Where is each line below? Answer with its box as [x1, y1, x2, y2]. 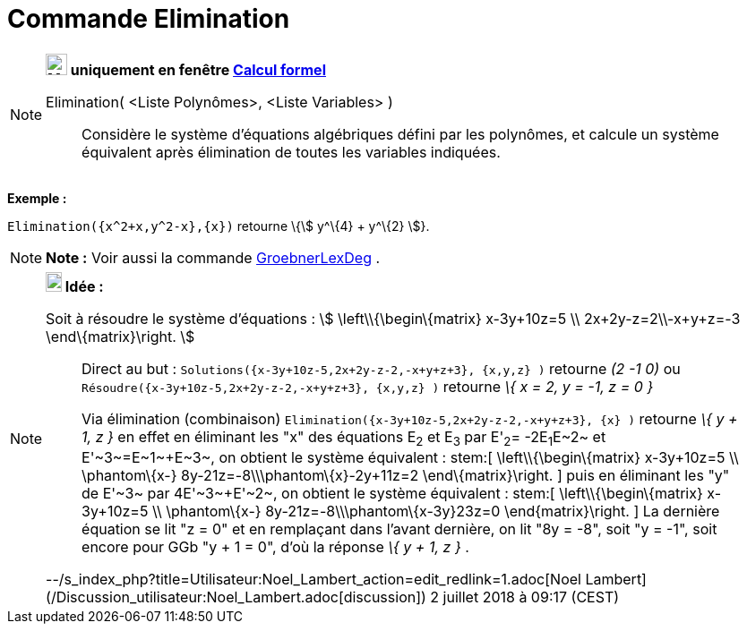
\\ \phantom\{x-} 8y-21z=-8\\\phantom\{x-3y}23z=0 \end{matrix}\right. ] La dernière [151, 501, 720, 520]
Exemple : [7, 190, 67, 206]
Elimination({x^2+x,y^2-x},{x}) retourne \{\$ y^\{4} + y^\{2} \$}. [7, 217, 430, 234]
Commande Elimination [7, 4, 290, 34]
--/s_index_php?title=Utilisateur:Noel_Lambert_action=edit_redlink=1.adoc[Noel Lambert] [46, 569, 647, 588]
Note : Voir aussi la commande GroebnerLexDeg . [46, 248, 381, 267]
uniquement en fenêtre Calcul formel [70, 60, 326, 79]
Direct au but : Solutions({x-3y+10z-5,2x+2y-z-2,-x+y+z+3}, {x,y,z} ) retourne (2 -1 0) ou [82, 359, 681, 378]
